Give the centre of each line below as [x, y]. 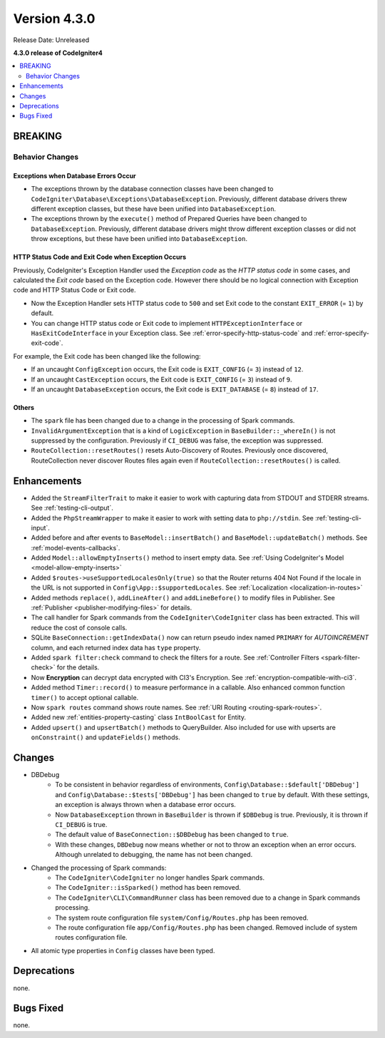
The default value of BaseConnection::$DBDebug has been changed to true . [172, 835]
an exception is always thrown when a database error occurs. [146, 805]
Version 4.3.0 [54, 19]
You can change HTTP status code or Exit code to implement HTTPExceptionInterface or [167, 323]
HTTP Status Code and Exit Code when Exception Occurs [100, 257]
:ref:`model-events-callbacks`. [76, 548]
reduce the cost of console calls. [79, 627]
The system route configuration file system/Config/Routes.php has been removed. [182, 918]
